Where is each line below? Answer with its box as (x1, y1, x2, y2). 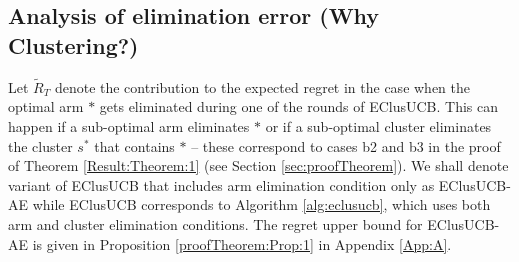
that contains (94, 135, 175, 156)
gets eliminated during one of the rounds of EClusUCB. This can (99, 96, 499, 117)
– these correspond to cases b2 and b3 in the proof (191, 135, 501, 156)
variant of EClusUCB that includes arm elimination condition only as (8, 174, 435, 195)
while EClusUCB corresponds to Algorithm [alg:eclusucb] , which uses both (32, 194, 491, 215)
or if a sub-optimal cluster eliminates (265, 116, 492, 136)
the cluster (8, 135, 73, 156)
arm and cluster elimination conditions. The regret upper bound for (8, 213, 423, 234)
